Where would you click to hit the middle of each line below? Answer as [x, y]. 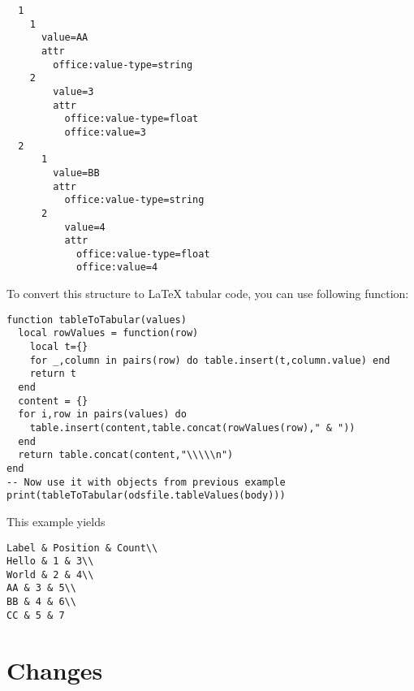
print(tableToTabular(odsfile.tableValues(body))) [146, 496]
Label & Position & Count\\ [82, 548]
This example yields [56, 521]
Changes [55, 669]
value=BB [76, 173]
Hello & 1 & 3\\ [50, 561]
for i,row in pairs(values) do [102, 415]
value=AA [65, 38]
